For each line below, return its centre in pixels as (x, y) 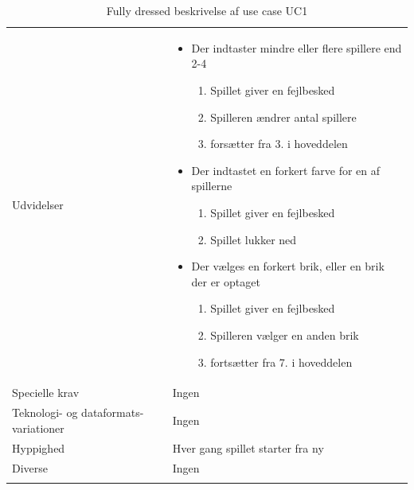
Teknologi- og (45, 412)
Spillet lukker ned (254, 239)
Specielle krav (46, 393)
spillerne (212, 186)
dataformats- (113, 412)
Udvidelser (38, 205)
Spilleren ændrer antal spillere (283, 117)
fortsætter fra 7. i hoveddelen (281, 362)
